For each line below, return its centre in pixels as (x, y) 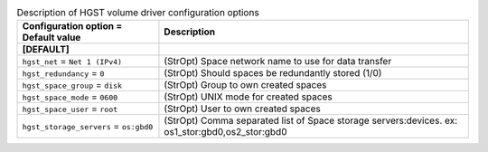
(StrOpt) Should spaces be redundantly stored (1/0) (273, 73)
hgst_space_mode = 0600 (70, 97)
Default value (52, 38)
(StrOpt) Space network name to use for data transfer (278, 62)
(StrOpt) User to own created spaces (242, 109)
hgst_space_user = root (70, 109)
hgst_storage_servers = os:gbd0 (88, 127)
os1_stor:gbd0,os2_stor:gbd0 (225, 132)
